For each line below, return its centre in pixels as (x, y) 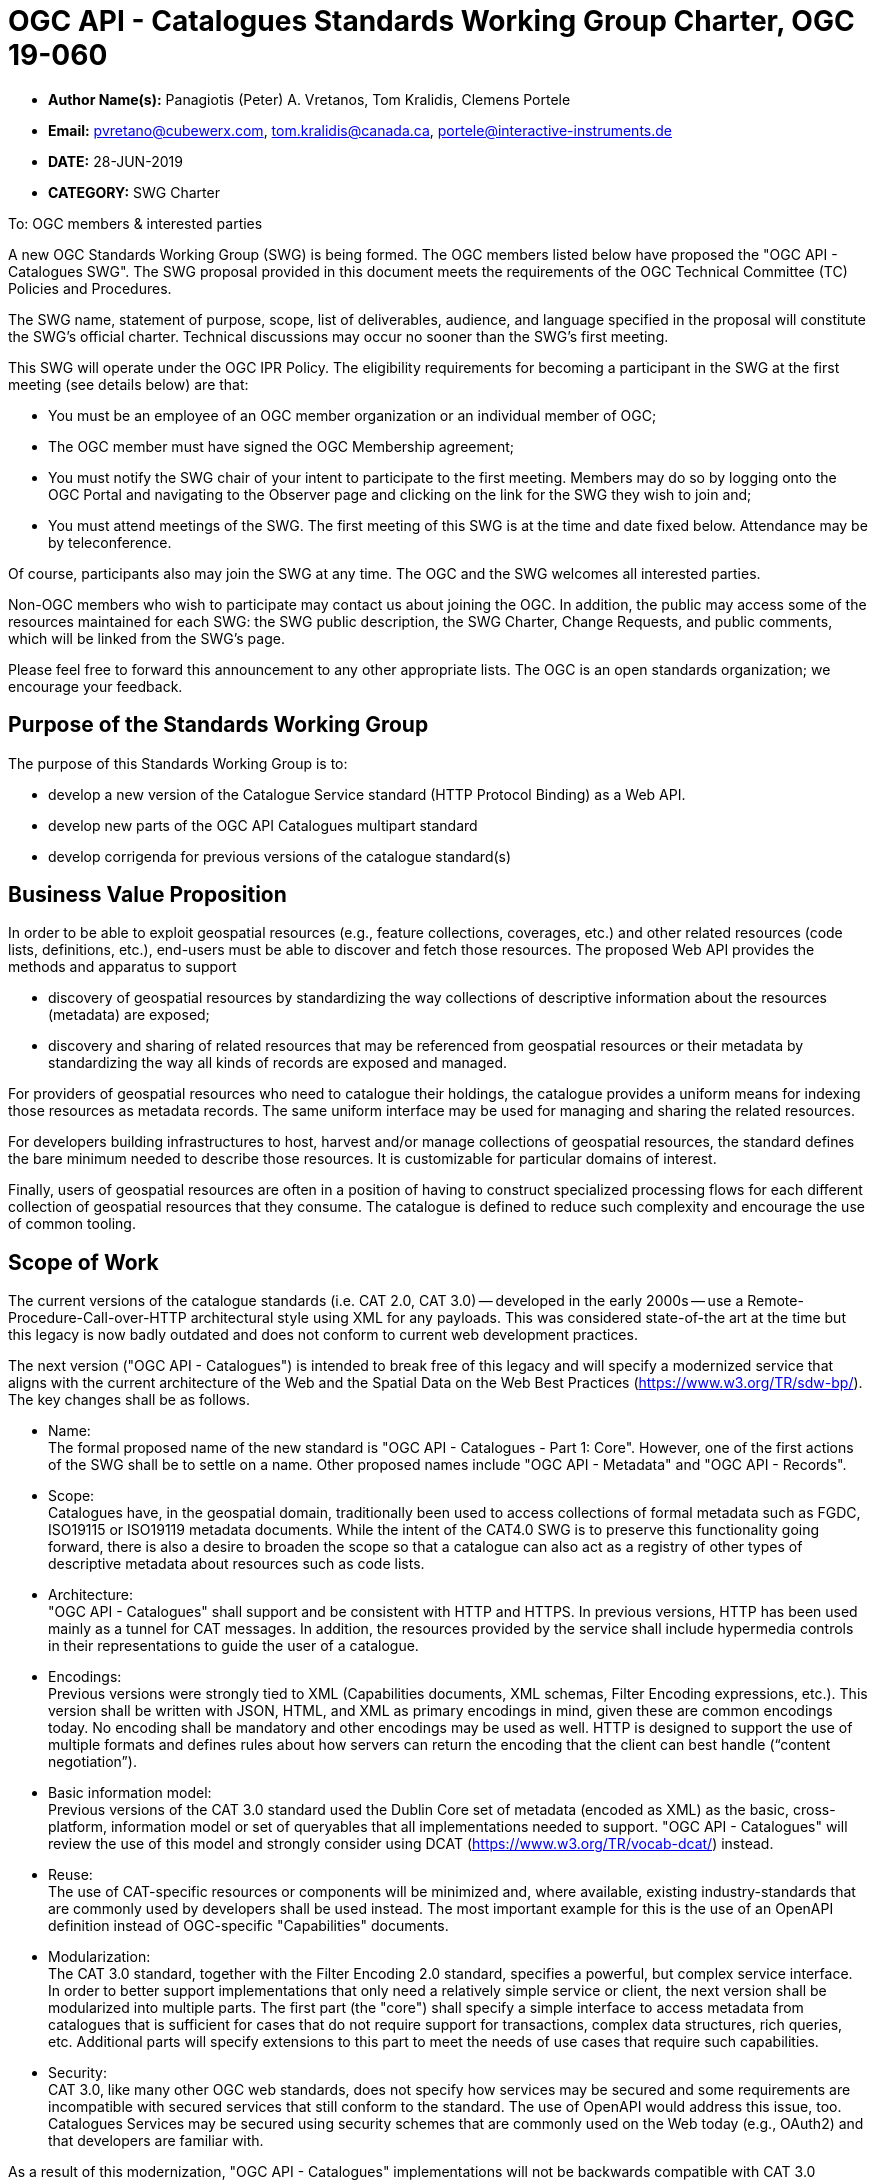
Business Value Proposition (147, 895)
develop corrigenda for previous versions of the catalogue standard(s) (280, 856)
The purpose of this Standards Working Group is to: (178, 763)
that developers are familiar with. (156, 2141)
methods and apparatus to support (122, 967)
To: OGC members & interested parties (135, 223)
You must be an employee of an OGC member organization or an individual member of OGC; (352, 415)
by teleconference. (110, 542)
